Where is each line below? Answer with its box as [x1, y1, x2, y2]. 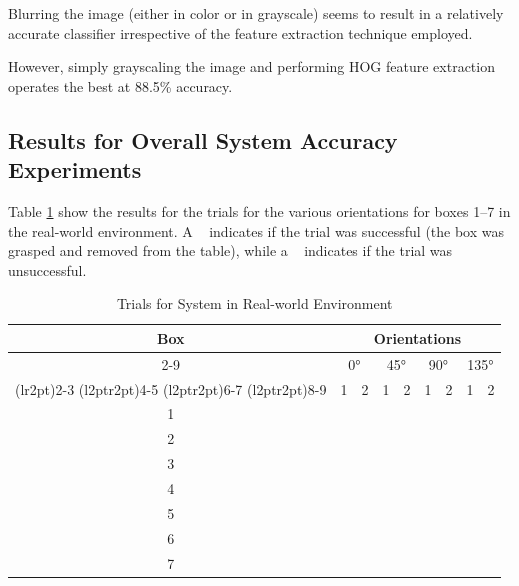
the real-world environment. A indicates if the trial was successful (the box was [8, 220, 505, 241]
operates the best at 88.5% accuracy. [8, 75, 233, 96]
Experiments [8, 154, 142, 185]
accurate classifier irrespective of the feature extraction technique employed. [8, 22, 473, 43]
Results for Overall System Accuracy [8, 124, 398, 155]
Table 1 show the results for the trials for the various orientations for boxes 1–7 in [8, 200, 511, 221]
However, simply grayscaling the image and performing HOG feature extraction [8, 56, 495, 77]
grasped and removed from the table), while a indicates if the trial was [8, 240, 453, 261]
